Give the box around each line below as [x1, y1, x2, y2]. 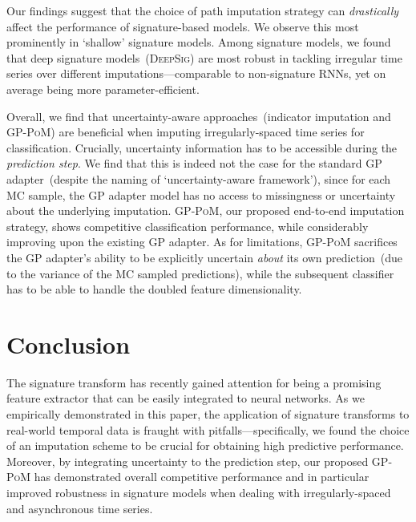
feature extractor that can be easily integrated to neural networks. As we [6, 390, 365, 407]
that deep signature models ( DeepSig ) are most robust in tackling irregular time [6, 49, 402, 66]
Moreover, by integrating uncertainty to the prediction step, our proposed [6, 452, 369, 469]
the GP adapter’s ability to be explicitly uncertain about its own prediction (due [6, 249, 403, 265]
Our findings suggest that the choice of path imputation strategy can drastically [6, 2, 399, 18]
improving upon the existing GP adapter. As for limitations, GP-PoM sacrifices [6, 233, 398, 250]
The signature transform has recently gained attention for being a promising [6, 374, 382, 390]
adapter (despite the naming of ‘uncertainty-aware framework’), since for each [6, 170, 391, 187]
